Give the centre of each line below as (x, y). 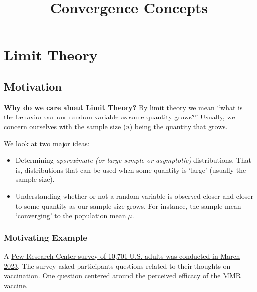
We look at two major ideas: (47, 143)
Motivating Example (46, 237)
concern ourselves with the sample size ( (65, 126)
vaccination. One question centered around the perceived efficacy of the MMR (123, 275)
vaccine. (16, 285)
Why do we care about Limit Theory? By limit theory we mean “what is (123, 107)
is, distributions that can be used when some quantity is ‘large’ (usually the (131, 169)
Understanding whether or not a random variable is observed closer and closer (134, 196)
